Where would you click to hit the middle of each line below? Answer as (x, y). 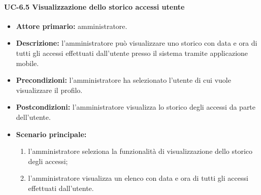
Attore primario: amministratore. (72, 26)
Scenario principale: (51, 134)
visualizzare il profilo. (49, 90)
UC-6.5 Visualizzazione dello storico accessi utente (94, 6)
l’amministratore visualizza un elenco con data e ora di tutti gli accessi (138, 178)
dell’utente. (33, 117)
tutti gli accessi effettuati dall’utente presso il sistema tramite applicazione (132, 53)
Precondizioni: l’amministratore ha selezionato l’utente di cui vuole (123, 80)
